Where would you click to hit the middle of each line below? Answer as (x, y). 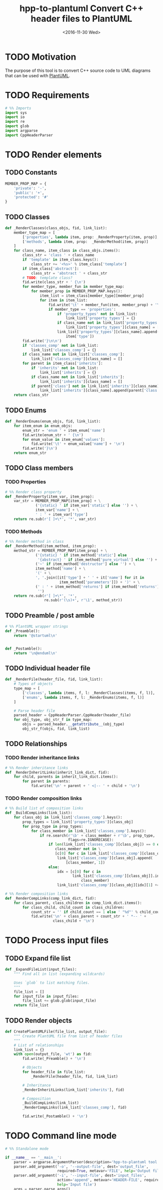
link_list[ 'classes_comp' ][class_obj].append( (105, 858)
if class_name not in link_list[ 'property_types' (108, 323)
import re (15, 122)
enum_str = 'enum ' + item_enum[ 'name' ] (64, 430)
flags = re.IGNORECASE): (91, 840)
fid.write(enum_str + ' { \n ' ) (53, 435)
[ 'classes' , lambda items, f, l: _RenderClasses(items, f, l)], (89, 693)
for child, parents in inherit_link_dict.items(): (66, 777)
